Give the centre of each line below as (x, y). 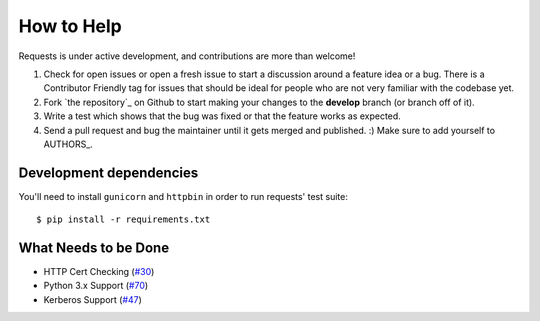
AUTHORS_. (68, 144)
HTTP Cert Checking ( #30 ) (99, 272)
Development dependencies (108, 172)
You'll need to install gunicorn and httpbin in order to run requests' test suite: (183, 196)
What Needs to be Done (94, 248)
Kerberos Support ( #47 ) (92, 299)
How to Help (70, 26)
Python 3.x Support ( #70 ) (96, 286)
